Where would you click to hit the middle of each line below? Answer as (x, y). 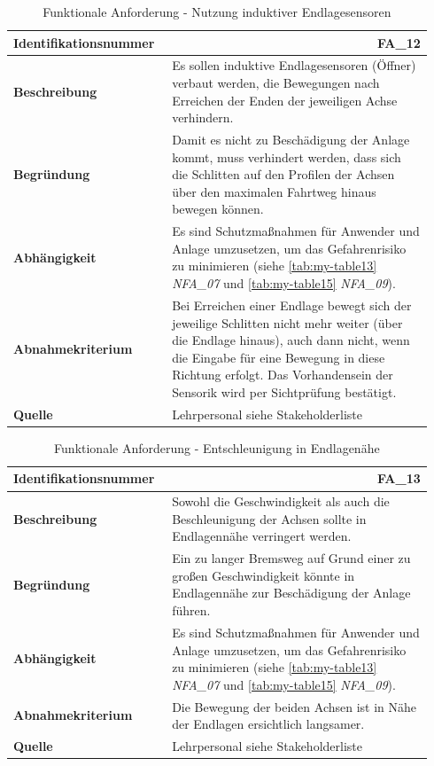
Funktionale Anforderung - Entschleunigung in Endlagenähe (217, 447)
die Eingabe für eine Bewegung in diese (279, 357)
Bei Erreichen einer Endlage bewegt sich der (292, 305)
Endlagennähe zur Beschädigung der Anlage (291, 593)
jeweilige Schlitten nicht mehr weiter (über (287, 322)
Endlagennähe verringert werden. (262, 536)
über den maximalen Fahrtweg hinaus (274, 191)
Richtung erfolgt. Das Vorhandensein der (283, 375)
